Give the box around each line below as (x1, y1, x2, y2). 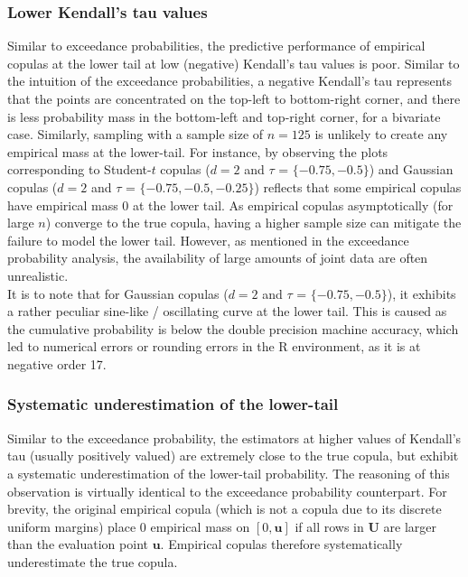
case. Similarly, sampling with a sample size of (7, 125, 264, 144)
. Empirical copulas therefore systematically (160, 535, 403, 554)
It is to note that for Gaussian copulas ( (7, 284, 229, 302)
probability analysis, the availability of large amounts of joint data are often (7, 248, 428, 267)
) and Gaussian (369, 160, 454, 179)
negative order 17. (7, 354, 107, 373)
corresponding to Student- (7, 160, 152, 179)
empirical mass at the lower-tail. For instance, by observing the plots (7, 142, 388, 161)
